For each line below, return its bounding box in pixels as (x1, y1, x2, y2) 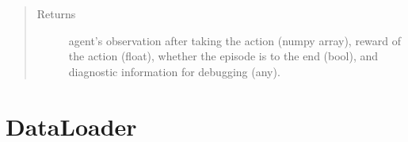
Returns (36, 6, 76, 21)
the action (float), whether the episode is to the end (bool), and (68, 48, 379, 64)
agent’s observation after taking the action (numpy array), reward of (68, 32, 402, 48)
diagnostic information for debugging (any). (68, 63, 280, 79)
